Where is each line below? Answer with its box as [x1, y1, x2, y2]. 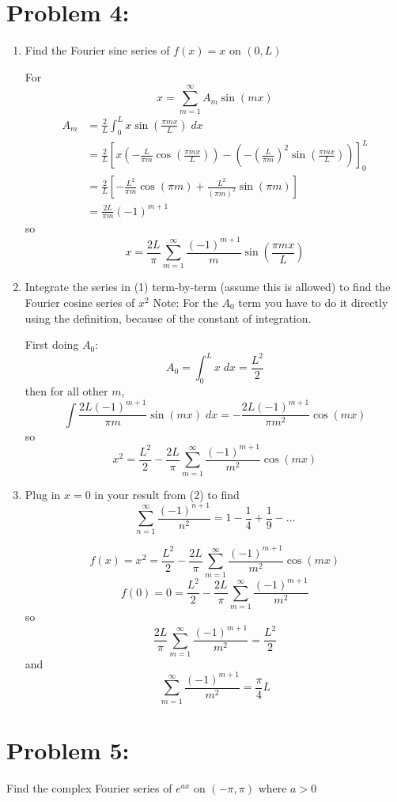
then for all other [25, 383, 108, 399]
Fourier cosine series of [25, 293, 135, 310]
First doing [25, 336, 79, 353]
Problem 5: [6, 733, 130, 766]
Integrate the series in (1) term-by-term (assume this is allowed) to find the [25, 278, 391, 295]
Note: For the [153, 293, 218, 310]
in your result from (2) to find [94, 486, 240, 502]
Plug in [25, 486, 61, 502]
